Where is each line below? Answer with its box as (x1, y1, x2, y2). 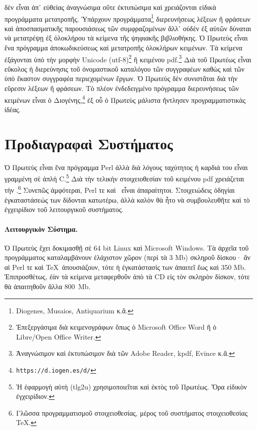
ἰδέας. (4, 104, 21, 114)
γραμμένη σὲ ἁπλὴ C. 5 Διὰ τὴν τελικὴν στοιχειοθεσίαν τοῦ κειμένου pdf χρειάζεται (4, 172, 244, 183)
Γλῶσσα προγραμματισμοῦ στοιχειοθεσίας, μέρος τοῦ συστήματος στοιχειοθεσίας (16, 407, 248, 418)
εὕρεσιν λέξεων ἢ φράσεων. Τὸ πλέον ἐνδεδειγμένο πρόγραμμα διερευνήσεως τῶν (4, 83, 239, 93)
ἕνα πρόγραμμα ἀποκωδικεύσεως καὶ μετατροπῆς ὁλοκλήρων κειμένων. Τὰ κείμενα (4, 43, 243, 53)
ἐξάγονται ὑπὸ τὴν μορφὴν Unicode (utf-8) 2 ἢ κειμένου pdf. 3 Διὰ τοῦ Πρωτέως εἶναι (4, 52, 252, 64)
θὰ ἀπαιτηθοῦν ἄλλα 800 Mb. (4, 281, 91, 292)
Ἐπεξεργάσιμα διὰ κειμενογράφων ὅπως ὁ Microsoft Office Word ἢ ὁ (16, 322, 217, 332)
